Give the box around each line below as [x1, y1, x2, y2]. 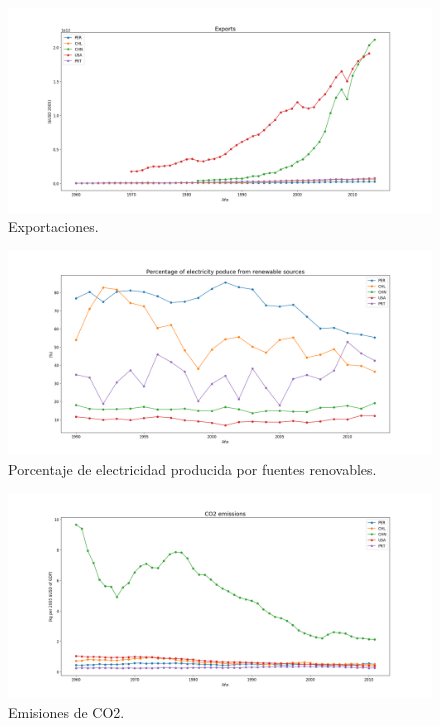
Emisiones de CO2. [8, 701, 125, 722]
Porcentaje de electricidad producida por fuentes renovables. [8, 458, 377, 479]
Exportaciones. [8, 216, 99, 237]
